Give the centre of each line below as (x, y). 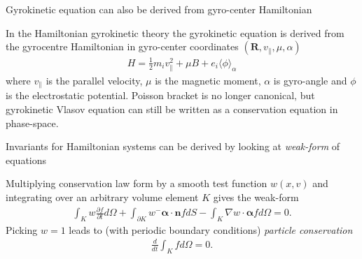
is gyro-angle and (310, 80)
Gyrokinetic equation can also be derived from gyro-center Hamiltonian (159, 9)
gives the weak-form (256, 197)
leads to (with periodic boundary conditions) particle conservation (211, 229)
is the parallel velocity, (94, 80)
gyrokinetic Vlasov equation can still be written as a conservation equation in (172, 109)
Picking (22, 229)
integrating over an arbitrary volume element (102, 197)
